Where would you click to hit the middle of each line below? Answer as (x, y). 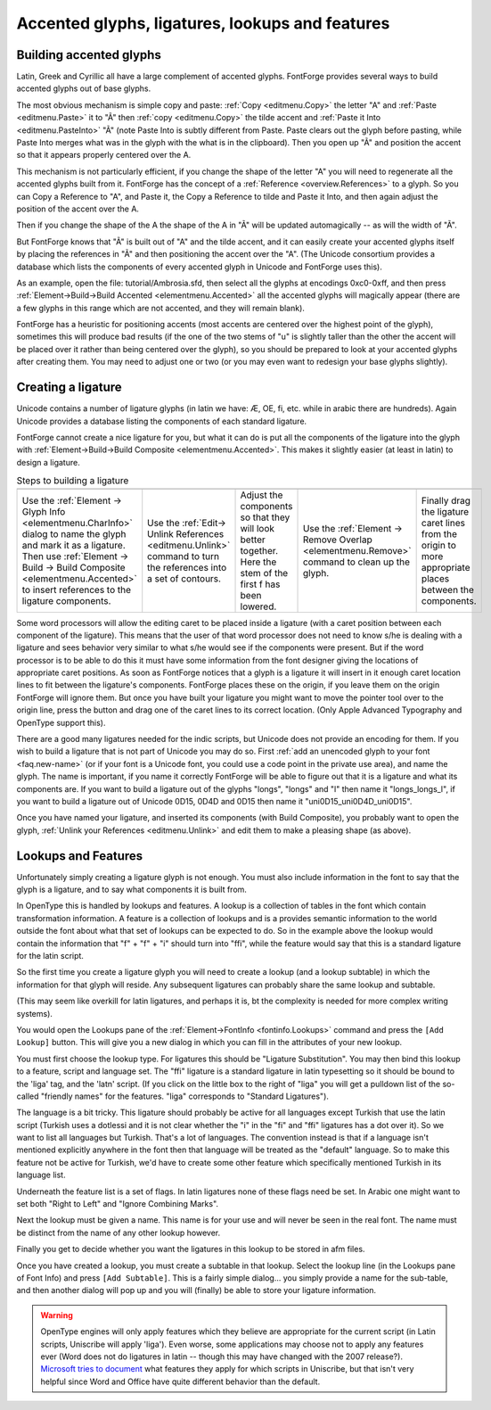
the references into (187, 567)
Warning (57, 1315)
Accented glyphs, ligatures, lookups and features (203, 23)
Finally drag (446, 500)
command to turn (184, 556)
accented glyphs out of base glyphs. (84, 88)
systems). (35, 1013)
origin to (438, 545)
